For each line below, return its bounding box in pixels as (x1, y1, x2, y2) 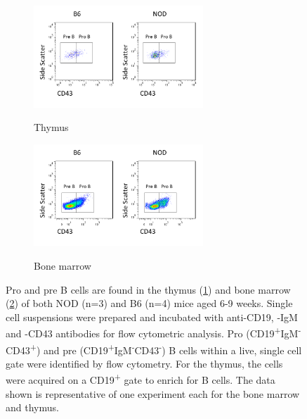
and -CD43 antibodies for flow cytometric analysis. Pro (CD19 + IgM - (6, 324, 301, 340)
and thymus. (6, 400, 59, 415)
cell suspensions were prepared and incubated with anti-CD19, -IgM (6, 309, 298, 324)
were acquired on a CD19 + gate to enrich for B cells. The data (6, 370, 275, 387)
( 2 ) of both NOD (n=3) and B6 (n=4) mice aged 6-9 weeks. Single (6, 296, 293, 311)
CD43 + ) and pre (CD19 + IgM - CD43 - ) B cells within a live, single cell (6, 340, 302, 357)
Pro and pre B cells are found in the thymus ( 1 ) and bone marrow (6, 282, 291, 296)
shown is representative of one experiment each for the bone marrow (6, 386, 300, 401)
